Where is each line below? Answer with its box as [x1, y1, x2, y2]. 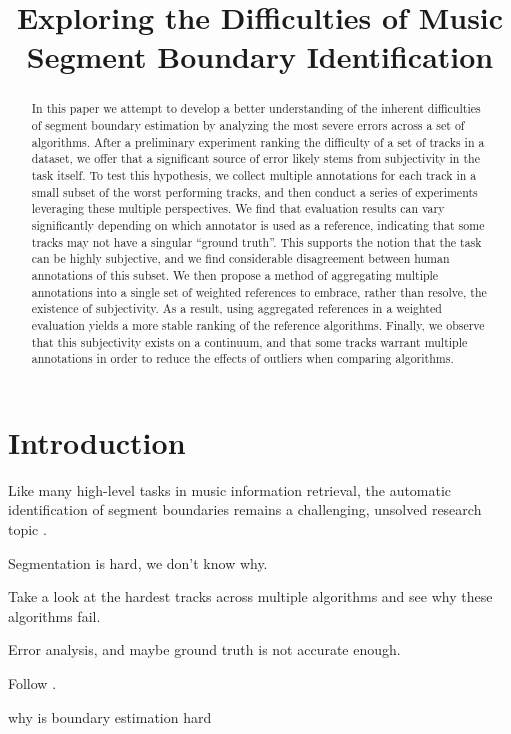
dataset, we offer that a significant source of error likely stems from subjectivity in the [31, 150, 480, 167]
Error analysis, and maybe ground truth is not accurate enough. [8, 639, 401, 660]
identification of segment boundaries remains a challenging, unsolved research [8, 499, 482, 520]
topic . [8, 518, 47, 539]
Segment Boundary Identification [26, 36, 494, 77]
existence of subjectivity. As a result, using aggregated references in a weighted [31, 300, 442, 317]
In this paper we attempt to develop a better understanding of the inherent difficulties [31, 100, 481, 117]
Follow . [8, 672, 57, 693]
